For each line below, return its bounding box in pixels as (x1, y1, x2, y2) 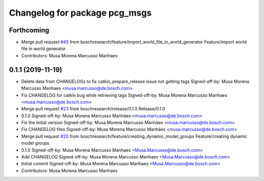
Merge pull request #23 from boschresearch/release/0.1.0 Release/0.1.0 (21, 106, 166, 112)
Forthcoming (9, 26, 49, 34)
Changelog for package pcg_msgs (9, 7, 152, 18)
